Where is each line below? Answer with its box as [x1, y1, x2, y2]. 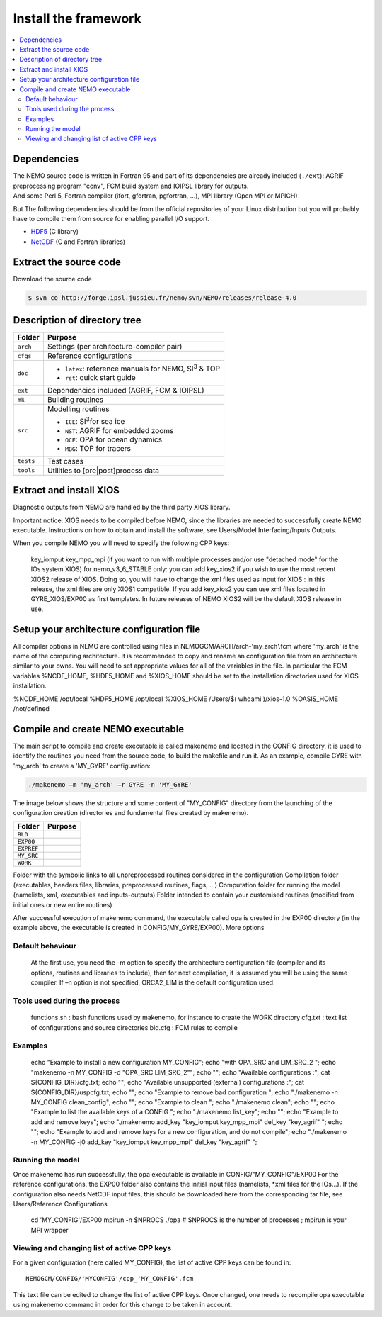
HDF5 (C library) [30, 228, 79, 236]
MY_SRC [17, 852, 39, 860]
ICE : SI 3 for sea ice [64, 415, 125, 427]
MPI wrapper [30, 1226, 69, 1234]
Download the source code [13, 274, 92, 283]
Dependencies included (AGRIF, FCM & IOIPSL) [47, 386, 204, 396]
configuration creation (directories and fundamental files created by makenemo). [13, 809, 249, 817]
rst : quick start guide [64, 373, 136, 383]
